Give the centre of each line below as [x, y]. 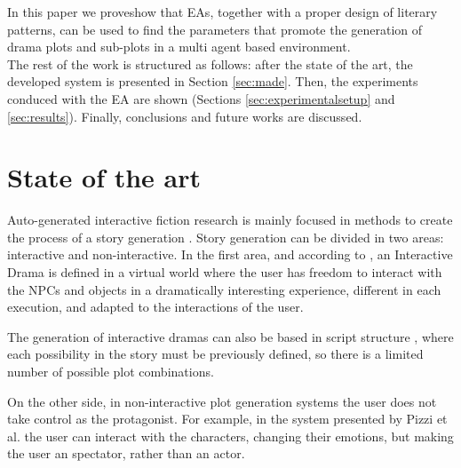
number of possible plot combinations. [111, 372]
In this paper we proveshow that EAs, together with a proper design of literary [223, 12]
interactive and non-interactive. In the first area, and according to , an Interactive [230, 254]
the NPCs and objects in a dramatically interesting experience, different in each [224, 289]
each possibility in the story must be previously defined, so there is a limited [215, 354]
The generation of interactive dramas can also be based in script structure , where [230, 336]
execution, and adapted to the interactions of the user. [155, 307]
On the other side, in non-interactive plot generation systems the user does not [222, 401]
